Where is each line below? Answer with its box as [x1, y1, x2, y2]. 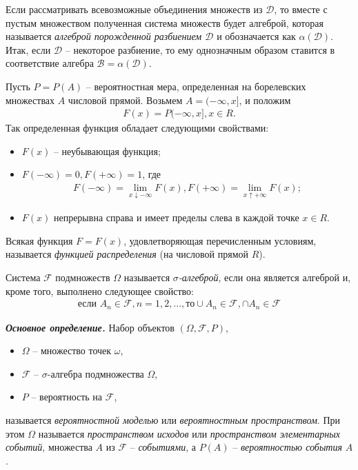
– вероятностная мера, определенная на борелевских [86, 79, 306, 93]
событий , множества [6, 440, 92, 454]
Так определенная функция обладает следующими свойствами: [6, 121, 269, 135]
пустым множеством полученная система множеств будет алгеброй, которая [6, 15, 324, 30]
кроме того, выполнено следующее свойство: [6, 283, 194, 298]
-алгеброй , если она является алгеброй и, [178, 270, 351, 284]
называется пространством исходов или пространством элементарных [38, 426, 340, 440]
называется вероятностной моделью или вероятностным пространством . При [6, 413, 341, 427]
